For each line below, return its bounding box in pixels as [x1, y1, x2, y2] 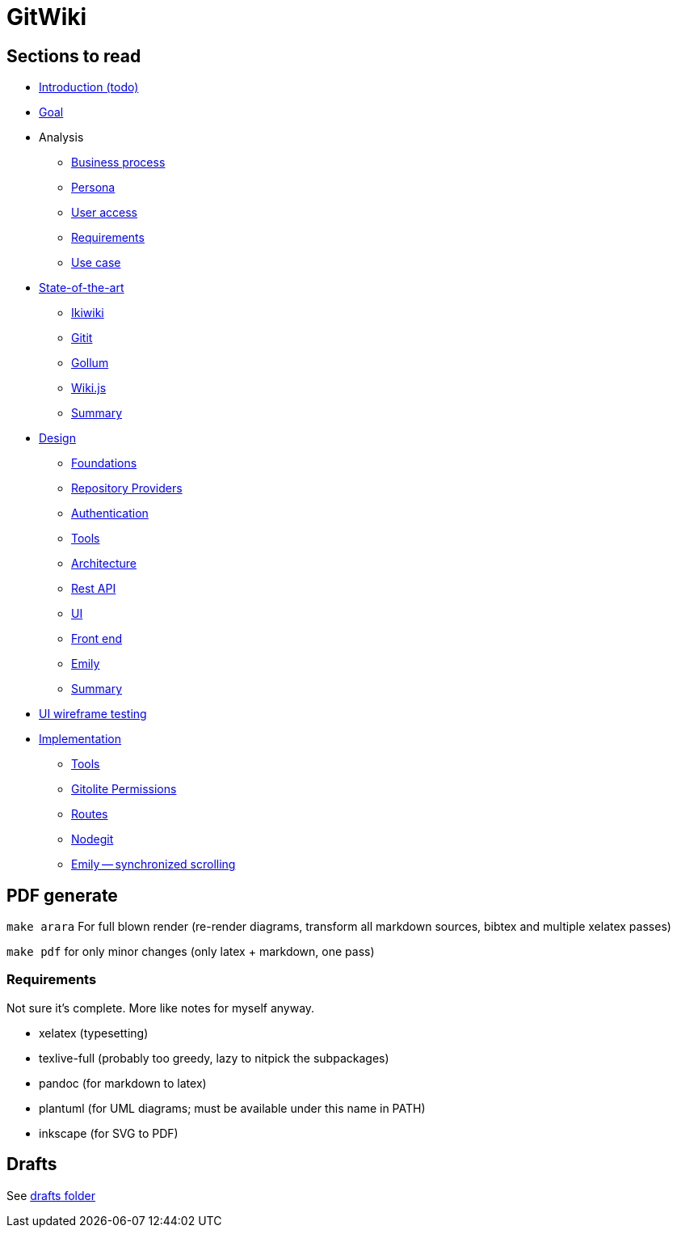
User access [71, 205, 137, 220]
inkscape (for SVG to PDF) [39, 1126, 179, 1140]
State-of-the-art [39, 281, 124, 295]
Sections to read [6, 45, 141, 66]
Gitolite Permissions [71, 782, 177, 797]
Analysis [39, 130, 84, 145]
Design [39, 431, 76, 446]
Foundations [71, 456, 137, 471]
